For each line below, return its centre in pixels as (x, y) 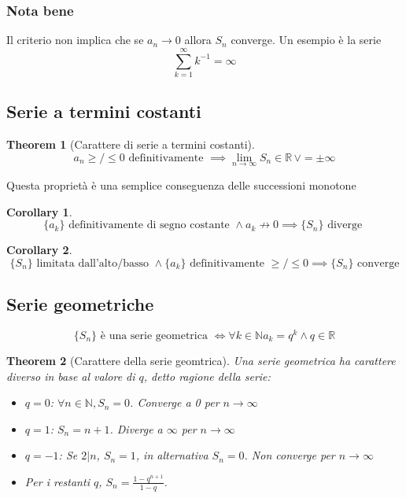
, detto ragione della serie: (207, 376)
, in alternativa (172, 455)
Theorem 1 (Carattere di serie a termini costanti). (131, 144)
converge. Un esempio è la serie (306, 40)
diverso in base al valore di (71, 376)
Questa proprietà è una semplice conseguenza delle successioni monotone (181, 184)
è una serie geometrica (154, 336)
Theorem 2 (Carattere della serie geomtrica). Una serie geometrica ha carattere (201, 361)
